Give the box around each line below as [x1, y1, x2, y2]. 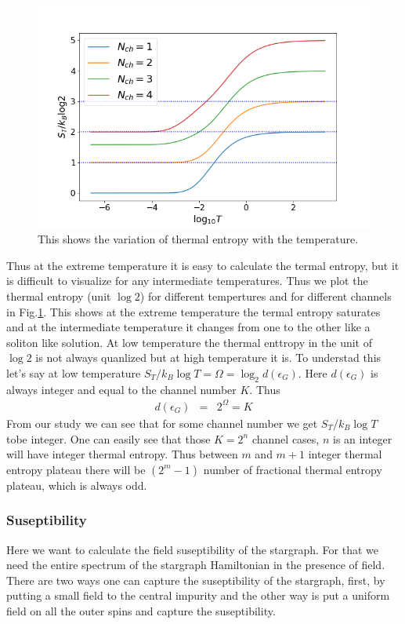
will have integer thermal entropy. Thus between [6, 446, 238, 462]
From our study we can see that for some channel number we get [6, 414, 318, 431]
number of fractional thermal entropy [203, 461, 382, 477]
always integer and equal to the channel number [6, 381, 237, 397]
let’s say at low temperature [6, 365, 141, 381]
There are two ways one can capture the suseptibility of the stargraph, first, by [6, 571, 385, 588]
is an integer [332, 430, 392, 447]
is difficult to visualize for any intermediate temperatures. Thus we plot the [6, 272, 368, 289]
